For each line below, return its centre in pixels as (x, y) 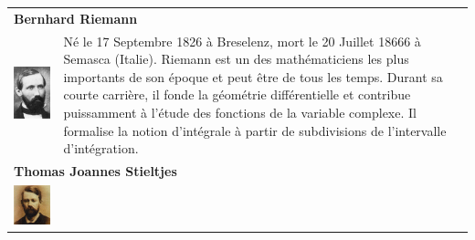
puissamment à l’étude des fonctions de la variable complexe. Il (240, 112)
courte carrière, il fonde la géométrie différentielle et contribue (237, 94)
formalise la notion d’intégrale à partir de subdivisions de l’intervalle (255, 130)
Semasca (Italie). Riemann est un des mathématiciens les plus (236, 59)
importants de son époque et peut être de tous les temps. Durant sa (253, 76)
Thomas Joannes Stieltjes (95, 171)
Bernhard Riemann (76, 18)
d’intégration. (101, 148)
